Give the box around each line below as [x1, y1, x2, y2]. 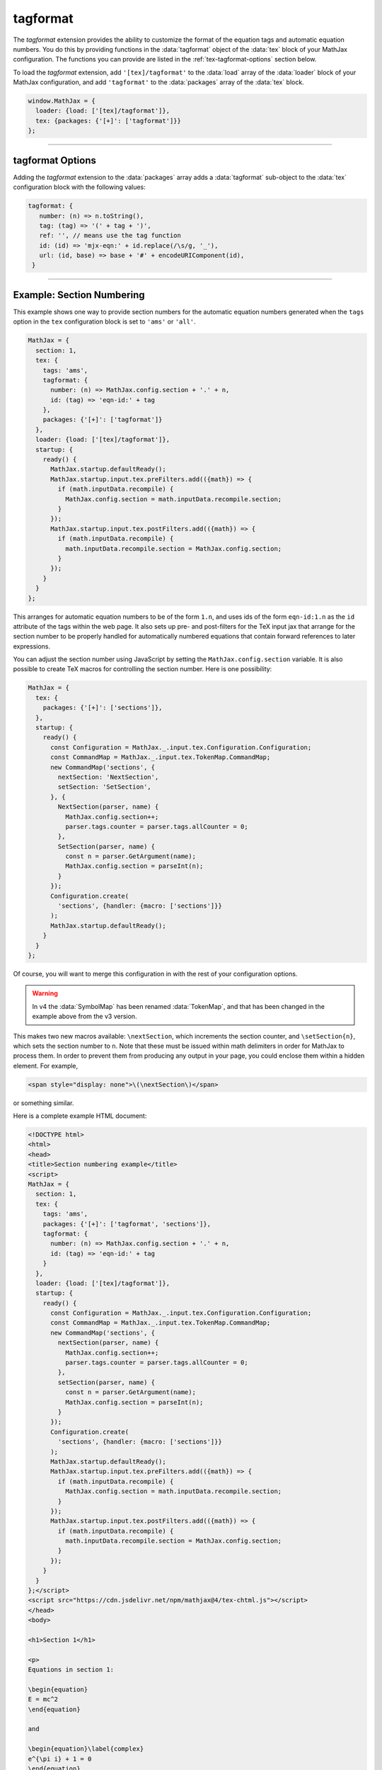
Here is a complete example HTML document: [13, 1112, 147, 1120]
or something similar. [13, 1098, 74, 1107]
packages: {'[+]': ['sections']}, [42, 704, 163, 712]
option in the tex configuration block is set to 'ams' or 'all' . [13, 317, 196, 326]
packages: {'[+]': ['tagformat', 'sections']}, [42, 1220, 212, 1228]
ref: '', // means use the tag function [39, 232, 182, 240]
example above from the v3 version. [32, 1012, 137, 1021]
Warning [32, 989, 58, 998]
